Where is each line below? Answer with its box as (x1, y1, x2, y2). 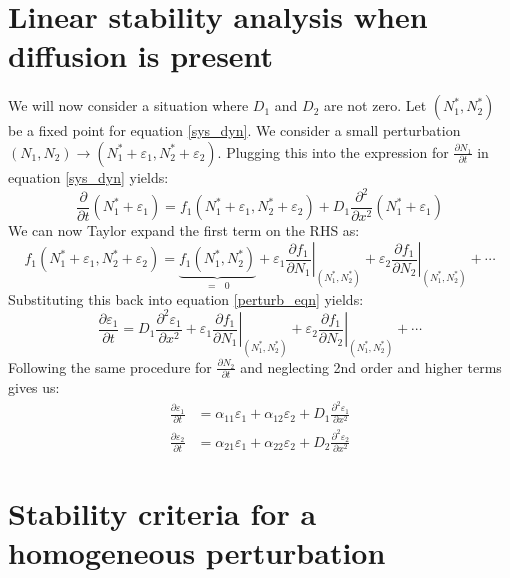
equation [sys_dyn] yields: (8, 166, 169, 187)
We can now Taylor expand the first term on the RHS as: (8, 220, 360, 241)
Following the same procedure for (8, 356, 212, 377)
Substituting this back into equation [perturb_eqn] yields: (8, 288, 364, 309)
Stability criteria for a (8, 493, 317, 534)
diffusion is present (8, 35, 274, 76)
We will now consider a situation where (8, 95, 249, 116)
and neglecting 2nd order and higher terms (240, 356, 502, 377)
